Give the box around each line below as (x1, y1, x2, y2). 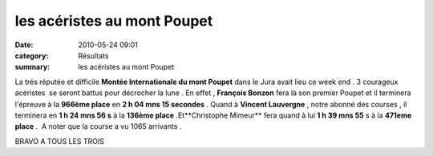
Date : (14, 40, 34, 50)
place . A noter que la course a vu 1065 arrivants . (14, 122, 182, 131)
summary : (14, 62, 51, 72)
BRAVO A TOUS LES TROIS (14, 136, 104, 146)
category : (14, 50, 49, 60)
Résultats (78, 50, 109, 60)
